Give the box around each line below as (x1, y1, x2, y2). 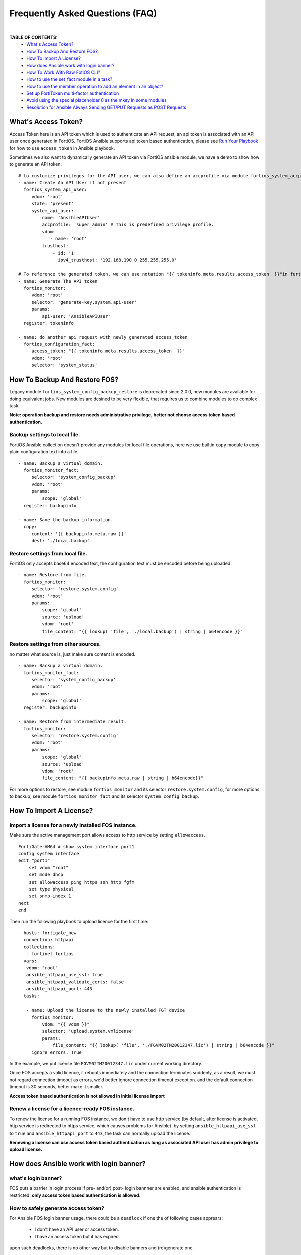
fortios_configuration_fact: (23, 341, 95, 347)
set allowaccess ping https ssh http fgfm (28, 879, 135, 885)
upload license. (9, 1146, 43, 1152)
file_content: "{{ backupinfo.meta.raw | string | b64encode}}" (42, 775, 204, 781)
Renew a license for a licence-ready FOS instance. (9, 1105, 135, 1112)
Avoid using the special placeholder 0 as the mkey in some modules (26, 97, 167, 103)
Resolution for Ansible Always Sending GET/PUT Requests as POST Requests (26, 104, 187, 110)
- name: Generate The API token (18, 278, 98, 284)
